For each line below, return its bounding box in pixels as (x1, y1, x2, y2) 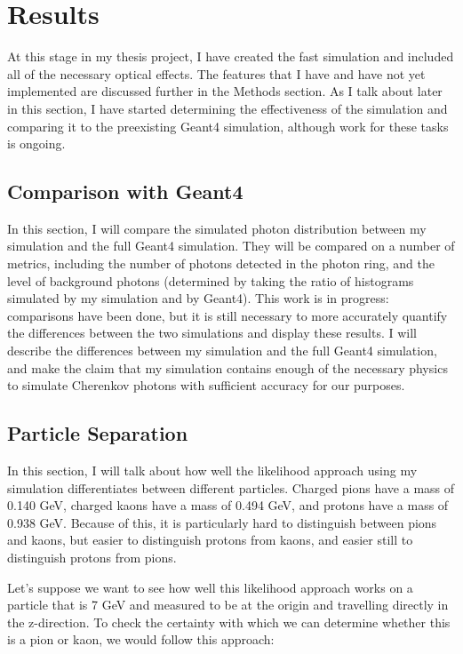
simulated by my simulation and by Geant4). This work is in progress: (7, 289, 389, 307)
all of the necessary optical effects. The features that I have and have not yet (7, 64, 426, 83)
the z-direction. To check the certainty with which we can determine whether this (7, 612, 451, 631)
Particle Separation (7, 419, 188, 447)
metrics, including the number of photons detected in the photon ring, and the (7, 254, 435, 273)
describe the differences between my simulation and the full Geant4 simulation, (7, 341, 437, 360)
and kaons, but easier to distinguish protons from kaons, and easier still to (7, 530, 413, 549)
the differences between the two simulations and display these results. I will (7, 323, 418, 342)
